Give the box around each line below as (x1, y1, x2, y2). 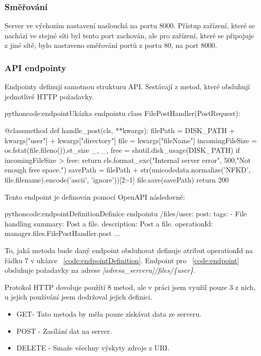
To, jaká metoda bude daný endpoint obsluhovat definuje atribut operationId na (5, 245, 253, 255)
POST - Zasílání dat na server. (16, 325, 112, 336)
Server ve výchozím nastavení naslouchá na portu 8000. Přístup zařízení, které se (5, 20, 255, 31)
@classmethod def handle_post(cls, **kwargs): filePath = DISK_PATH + (5, 125, 235, 135)
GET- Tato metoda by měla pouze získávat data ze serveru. (16, 308, 201, 319)
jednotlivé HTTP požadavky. (5, 91, 94, 101)
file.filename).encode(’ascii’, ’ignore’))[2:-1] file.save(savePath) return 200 (5, 174, 229, 185)
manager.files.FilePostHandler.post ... (5, 228, 120, 239)
